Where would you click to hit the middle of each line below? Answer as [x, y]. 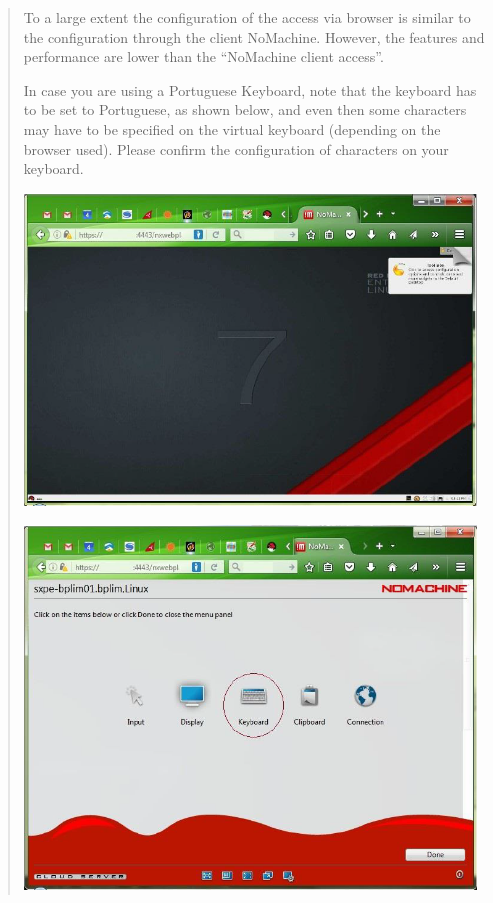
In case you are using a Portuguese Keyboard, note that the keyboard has [250, 89]
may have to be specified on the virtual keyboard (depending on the [232, 128]
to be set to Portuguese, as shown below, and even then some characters [245, 109]
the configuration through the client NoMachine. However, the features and [254, 36]
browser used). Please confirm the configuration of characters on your [236, 148]
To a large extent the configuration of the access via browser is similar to [247, 17]
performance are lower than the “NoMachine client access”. [203, 56]
